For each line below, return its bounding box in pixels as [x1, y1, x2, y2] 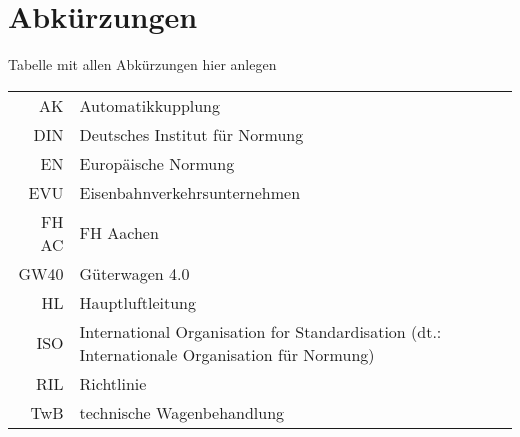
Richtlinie [79, 371, 147, 395]
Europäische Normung [79, 151, 235, 175]
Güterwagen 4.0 [79, 261, 190, 285]
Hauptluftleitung [79, 290, 197, 314]
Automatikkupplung [79, 93, 221, 117]
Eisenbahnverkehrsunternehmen [79, 180, 301, 204]
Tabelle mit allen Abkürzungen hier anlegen [8, 54, 277, 75]
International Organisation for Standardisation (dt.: [79, 319, 442, 343]
